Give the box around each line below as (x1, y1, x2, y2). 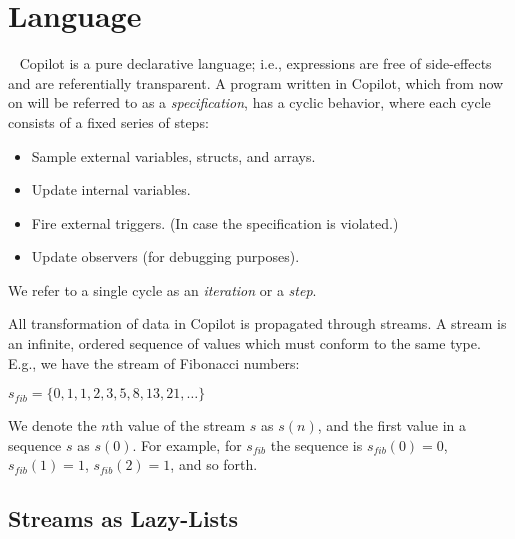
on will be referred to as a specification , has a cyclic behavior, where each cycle (8, 92, 491, 113)
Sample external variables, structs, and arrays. (31, 145, 316, 166)
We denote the (8, 415, 97, 436)
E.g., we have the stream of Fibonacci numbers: (8, 352, 300, 373)
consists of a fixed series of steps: (8, 111, 209, 132)
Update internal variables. (31, 179, 191, 200)
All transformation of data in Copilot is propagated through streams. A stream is (8, 313, 507, 334)
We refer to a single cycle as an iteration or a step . (8, 279, 317, 300)
